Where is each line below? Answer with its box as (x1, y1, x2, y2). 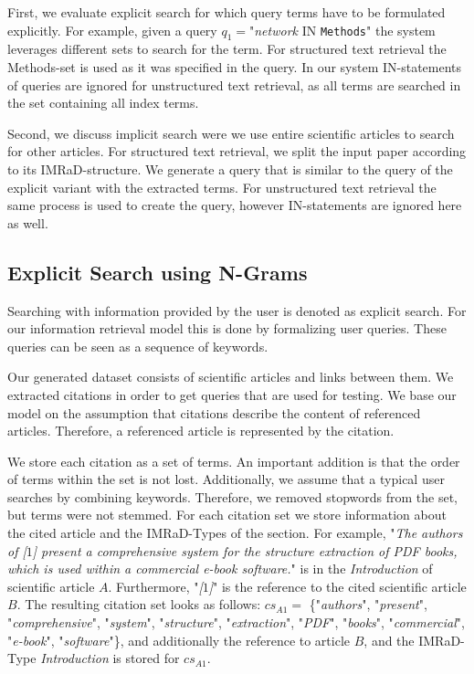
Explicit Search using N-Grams (7, 258, 308, 286)
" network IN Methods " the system (249, 20, 436, 39)
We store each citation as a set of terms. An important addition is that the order (7, 451, 460, 470)
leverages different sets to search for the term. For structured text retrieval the (7, 39, 447, 58)
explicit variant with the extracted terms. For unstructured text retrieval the (7, 177, 437, 196)
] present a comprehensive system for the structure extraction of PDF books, (32, 541, 458, 560)
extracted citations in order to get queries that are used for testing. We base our (7, 384, 457, 404)
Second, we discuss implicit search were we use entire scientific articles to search (7, 123, 455, 142)
